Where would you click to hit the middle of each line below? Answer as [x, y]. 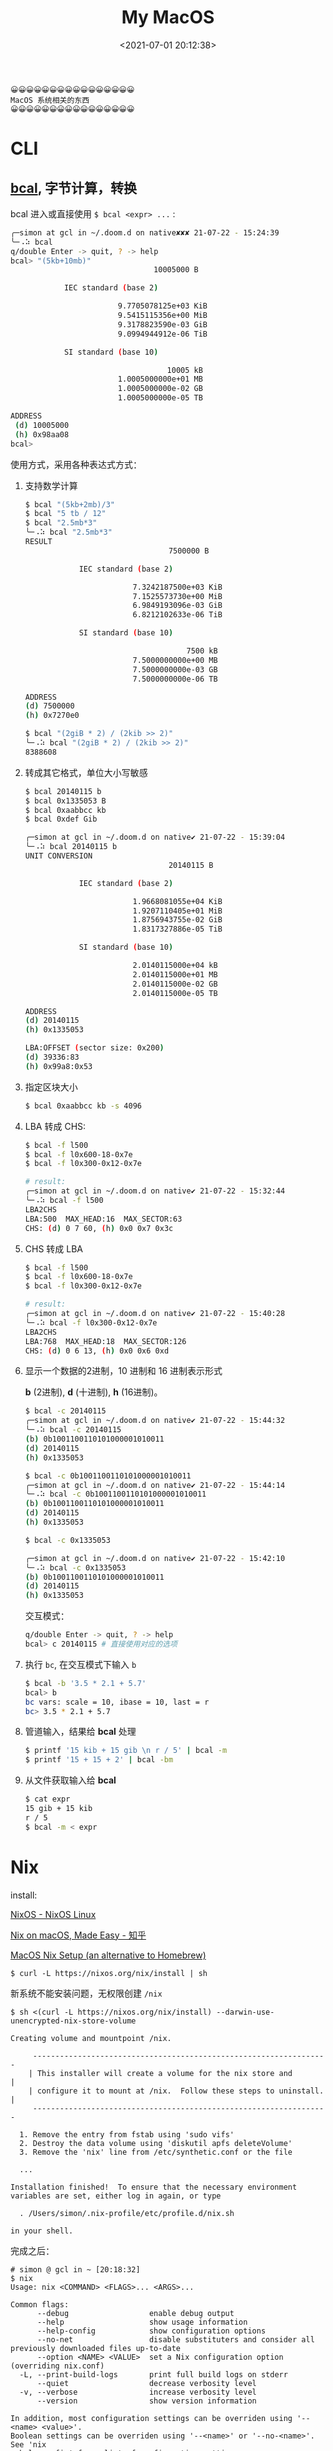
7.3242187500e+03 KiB [177, 587]
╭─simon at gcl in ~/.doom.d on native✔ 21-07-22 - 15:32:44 [155, 1191]
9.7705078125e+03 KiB [162, 306]
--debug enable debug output [135, 2313]
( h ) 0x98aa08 [42, 434]
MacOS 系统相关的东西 [50, 100]
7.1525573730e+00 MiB [177, 596]
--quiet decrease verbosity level [146, 2383]
